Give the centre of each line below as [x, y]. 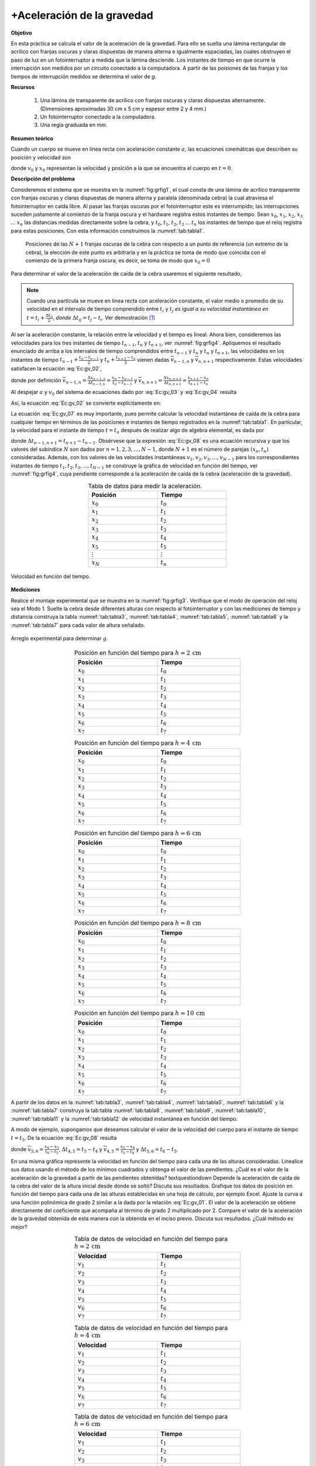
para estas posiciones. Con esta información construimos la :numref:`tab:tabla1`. [108, 230]
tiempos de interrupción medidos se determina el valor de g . [84, 76]
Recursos [23, 87]
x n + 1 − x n [198, 378]
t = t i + [36, 318]
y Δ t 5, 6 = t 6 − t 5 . [157, 1150]
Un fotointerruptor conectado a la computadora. [98, 117]
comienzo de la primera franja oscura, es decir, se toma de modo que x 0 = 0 [118, 261]
